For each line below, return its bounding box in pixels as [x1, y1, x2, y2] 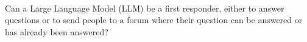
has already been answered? [5, 25, 108, 38]
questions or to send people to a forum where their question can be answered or [5, 13, 303, 26]
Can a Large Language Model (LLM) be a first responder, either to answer [5, 1, 284, 14]
